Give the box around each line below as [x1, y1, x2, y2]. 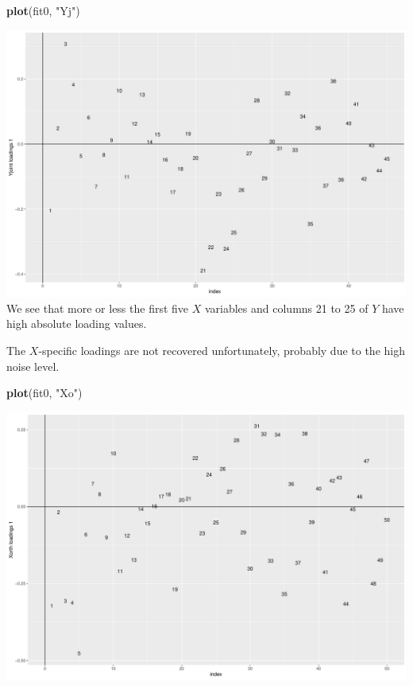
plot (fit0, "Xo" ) [6, 384, 83, 401]
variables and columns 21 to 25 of [204, 299, 369, 316]
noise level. [6, 357, 60, 374]
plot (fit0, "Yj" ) [6, 2, 80, 18]
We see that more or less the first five [6, 299, 189, 316]
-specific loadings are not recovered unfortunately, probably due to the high [38, 342, 405, 359]
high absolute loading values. [6, 315, 147, 332]
